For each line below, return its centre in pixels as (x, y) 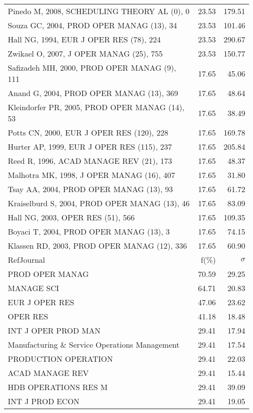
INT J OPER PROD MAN (54, 330)
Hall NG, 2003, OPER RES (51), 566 (71, 217)
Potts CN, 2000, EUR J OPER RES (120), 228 (88, 132)
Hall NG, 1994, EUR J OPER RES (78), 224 (84, 39)
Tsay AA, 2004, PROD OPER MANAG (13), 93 (90, 189)
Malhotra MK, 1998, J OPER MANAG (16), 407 (91, 175)
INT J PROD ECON (44, 401)
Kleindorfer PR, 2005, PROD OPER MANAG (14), (96, 107)
